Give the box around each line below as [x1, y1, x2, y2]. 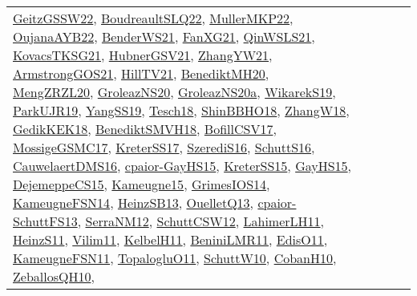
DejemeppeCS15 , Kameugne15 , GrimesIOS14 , [13, 175, 270, 193]
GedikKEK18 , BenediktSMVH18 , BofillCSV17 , [13, 120, 277, 138]
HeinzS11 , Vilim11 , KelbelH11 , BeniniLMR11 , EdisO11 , [13, 230, 328, 249]
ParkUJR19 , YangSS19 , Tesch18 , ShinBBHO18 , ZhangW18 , [13, 101, 350, 120]
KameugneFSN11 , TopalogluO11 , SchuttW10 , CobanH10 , [13, 249, 337, 267]
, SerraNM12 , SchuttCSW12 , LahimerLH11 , [77, 212, 325, 230]
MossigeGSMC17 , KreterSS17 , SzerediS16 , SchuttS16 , [13, 138, 315, 156]
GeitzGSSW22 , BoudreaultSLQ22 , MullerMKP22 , [13, 9, 294, 27]
